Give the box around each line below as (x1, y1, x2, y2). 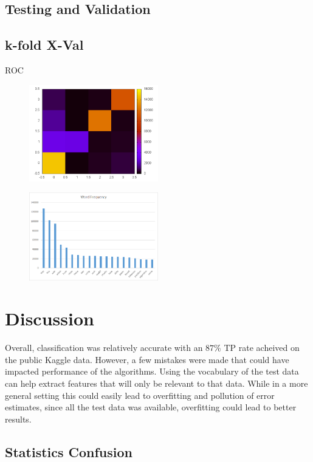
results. (5, 412, 32, 425)
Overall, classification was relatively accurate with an (5, 341, 203, 354)
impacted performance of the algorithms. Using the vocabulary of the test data (5, 365, 299, 378)
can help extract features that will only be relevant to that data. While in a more (5, 377, 308, 390)
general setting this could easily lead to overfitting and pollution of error (5, 389, 275, 401)
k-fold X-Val (5, 35, 84, 54)
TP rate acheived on (224, 341, 300, 354)
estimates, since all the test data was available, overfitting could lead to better (5, 401, 297, 413)
